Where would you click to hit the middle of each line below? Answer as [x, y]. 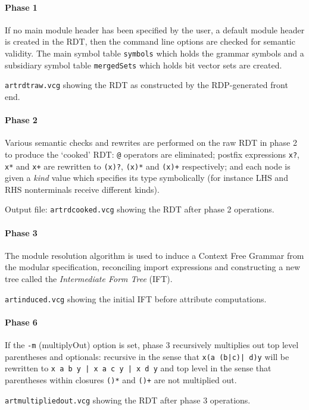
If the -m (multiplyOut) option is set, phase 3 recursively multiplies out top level [152, 345]
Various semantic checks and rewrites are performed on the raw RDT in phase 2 [151, 143]
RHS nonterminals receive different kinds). [82, 189]
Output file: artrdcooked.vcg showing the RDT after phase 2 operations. [140, 209]
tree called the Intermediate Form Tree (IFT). [89, 279]
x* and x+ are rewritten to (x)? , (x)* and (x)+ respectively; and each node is [148, 166]
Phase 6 [21, 322]
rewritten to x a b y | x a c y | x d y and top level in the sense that [138, 368]
